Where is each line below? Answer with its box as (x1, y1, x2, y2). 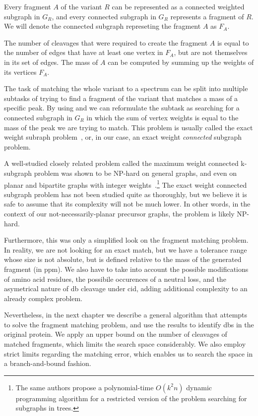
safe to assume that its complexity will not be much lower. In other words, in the (4, 199, 251, 209)
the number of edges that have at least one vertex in (4, 47, 163, 57)
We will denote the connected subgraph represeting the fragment (4, 21, 201, 31)
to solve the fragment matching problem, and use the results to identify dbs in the (4, 319, 254, 329)
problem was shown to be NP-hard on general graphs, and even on (34, 167, 237, 178)
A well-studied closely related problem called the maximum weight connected (4, 158, 239, 168)
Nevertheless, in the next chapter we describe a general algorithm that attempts (4, 310, 248, 320)
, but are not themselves (174, 47, 248, 57)
